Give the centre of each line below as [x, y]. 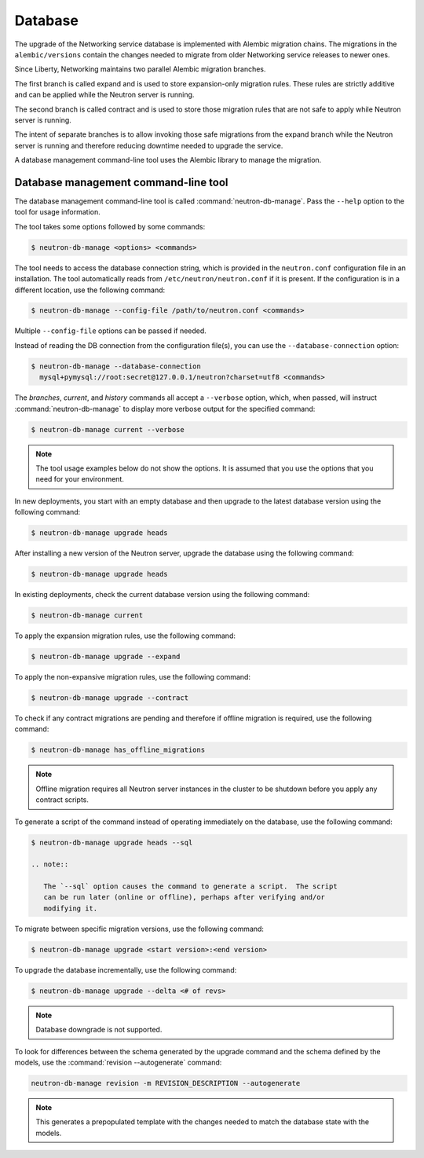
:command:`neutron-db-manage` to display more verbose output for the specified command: [165, 409]
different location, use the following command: [90, 290]
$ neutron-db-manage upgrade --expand [106, 657]
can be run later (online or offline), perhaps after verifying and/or [185, 897]
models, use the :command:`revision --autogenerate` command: [118, 1062]
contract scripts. [62, 800]
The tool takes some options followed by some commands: [110, 226]
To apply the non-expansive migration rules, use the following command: [133, 677]
